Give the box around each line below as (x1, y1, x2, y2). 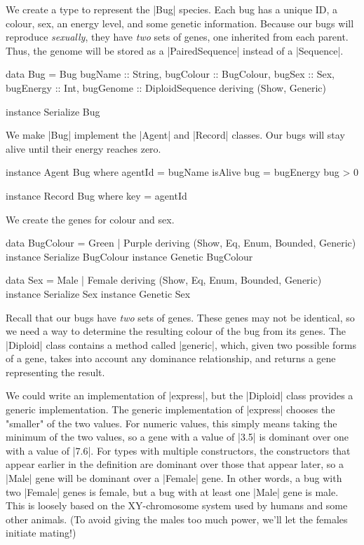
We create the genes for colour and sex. (6, 212, 175, 226)
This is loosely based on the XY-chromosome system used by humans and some (6, 498, 348, 513)
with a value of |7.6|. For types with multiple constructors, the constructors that (6, 443, 351, 457)
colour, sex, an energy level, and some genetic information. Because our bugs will (6, 15, 354, 30)
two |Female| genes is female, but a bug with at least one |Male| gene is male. (6, 484, 339, 499)
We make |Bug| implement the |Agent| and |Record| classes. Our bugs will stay (6, 127, 345, 142)
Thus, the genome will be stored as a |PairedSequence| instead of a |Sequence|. (6, 43, 344, 57)
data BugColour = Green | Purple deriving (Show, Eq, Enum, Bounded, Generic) (6, 235, 356, 250)
